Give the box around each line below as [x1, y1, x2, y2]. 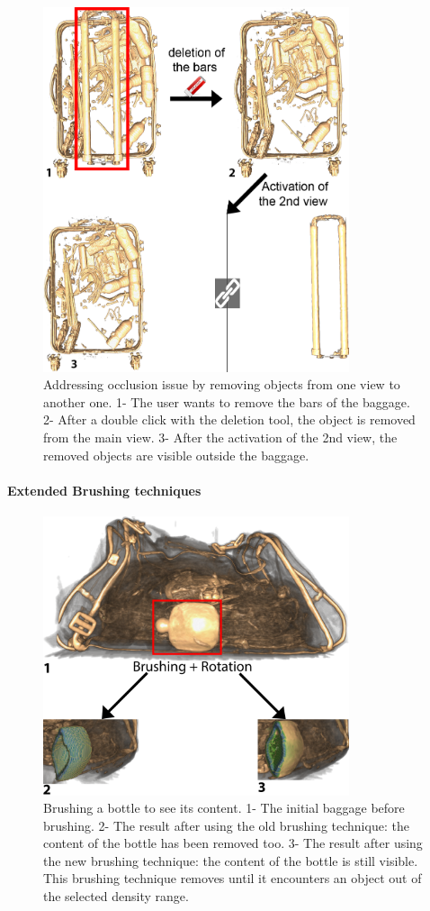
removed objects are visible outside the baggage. [43, 445, 309, 464]
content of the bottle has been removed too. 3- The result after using [43, 834, 423, 852]
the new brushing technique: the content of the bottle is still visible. [43, 851, 418, 870]
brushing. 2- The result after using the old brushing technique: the [43, 815, 409, 834]
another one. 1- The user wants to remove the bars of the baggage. [43, 392, 410, 411]
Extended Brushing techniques [7, 480, 202, 499]
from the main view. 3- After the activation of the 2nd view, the [43, 427, 398, 446]
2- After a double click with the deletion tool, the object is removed [43, 410, 416, 429]
